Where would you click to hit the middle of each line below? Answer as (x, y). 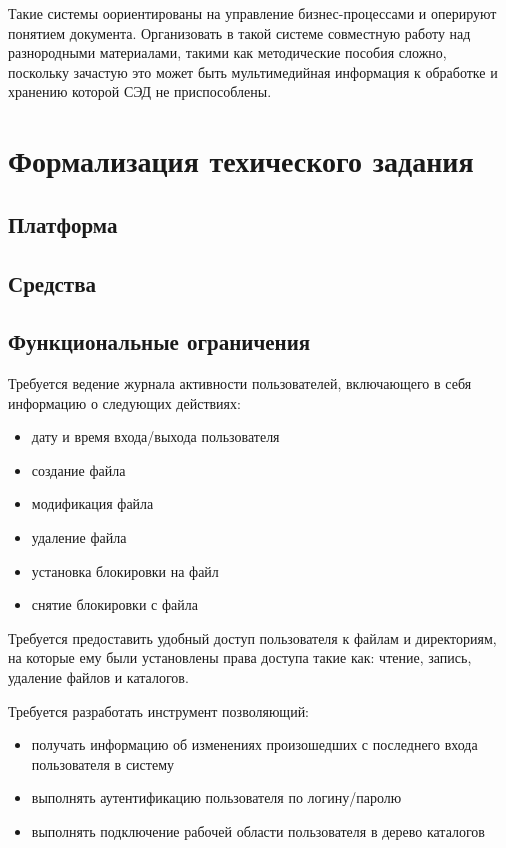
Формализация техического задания (241, 160)
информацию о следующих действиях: (124, 402)
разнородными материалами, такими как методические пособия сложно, (227, 52)
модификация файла (92, 503)
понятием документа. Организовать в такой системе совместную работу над (239, 32)
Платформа (63, 223)
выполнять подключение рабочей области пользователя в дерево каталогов (258, 831)
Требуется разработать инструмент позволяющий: (159, 710)
